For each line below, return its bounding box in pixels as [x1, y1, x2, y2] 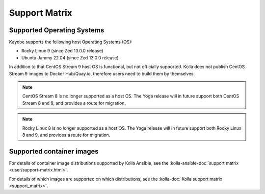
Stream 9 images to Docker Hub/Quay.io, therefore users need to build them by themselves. [9, 71, 195, 76]
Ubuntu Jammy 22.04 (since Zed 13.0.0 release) [21, 54, 119, 61]
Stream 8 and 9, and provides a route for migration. [22, 100, 126, 106]
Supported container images [9, 147, 99, 155]
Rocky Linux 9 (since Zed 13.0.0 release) [21, 48, 104, 54]
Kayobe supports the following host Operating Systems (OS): [9, 39, 132, 45]
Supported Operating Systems [9, 26, 105, 34]
